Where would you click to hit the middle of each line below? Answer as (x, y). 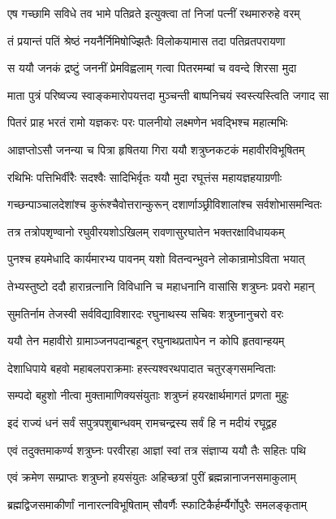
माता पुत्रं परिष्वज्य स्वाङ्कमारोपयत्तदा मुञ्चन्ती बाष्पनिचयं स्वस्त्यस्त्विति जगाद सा (168, 95)
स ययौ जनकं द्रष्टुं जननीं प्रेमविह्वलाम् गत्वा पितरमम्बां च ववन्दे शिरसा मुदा (152, 68)
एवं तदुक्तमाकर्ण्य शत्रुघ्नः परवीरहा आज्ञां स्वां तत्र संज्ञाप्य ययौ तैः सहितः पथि (157, 450)
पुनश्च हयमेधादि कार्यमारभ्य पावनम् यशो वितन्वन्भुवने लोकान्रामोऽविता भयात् (156, 259)
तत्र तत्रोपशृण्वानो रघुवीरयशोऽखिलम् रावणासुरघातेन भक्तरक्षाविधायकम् (146, 231)
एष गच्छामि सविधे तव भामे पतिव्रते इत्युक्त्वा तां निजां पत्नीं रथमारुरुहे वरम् (154, 13)
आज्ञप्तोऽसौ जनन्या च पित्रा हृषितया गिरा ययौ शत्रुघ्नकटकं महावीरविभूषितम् (156, 149)
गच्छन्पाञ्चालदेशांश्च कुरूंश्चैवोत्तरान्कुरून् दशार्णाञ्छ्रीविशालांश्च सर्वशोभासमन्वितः (165, 204)
